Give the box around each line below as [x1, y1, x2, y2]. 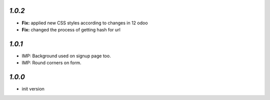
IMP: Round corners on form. [21, 60, 82, 66]
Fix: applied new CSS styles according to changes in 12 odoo [21, 20, 148, 26]
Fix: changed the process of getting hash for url [21, 26, 121, 32]
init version [21, 86, 45, 92]
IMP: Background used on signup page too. [21, 53, 111, 59]
